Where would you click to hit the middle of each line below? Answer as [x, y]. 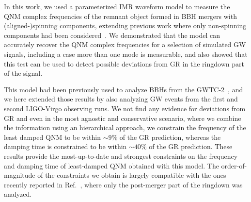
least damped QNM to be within [52, 137]
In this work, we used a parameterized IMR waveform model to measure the [117, 6]
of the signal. [23, 73]
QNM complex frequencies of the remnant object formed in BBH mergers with [120, 16]
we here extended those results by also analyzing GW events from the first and [121, 99]
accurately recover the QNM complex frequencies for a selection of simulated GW [125, 44]
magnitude [20, 175]
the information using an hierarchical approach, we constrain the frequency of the [125, 127]
